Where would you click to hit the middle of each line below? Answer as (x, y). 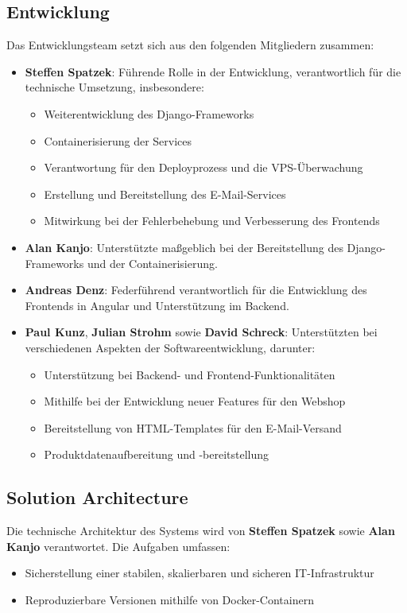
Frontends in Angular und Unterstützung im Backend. (157, 305)
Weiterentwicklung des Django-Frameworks (149, 113)
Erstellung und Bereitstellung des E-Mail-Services (165, 194)
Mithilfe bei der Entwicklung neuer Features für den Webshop (195, 401)
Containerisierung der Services (118, 140)
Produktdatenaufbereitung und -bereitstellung (157, 454)
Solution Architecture (97, 497)
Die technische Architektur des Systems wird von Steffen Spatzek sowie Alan (201, 531)
